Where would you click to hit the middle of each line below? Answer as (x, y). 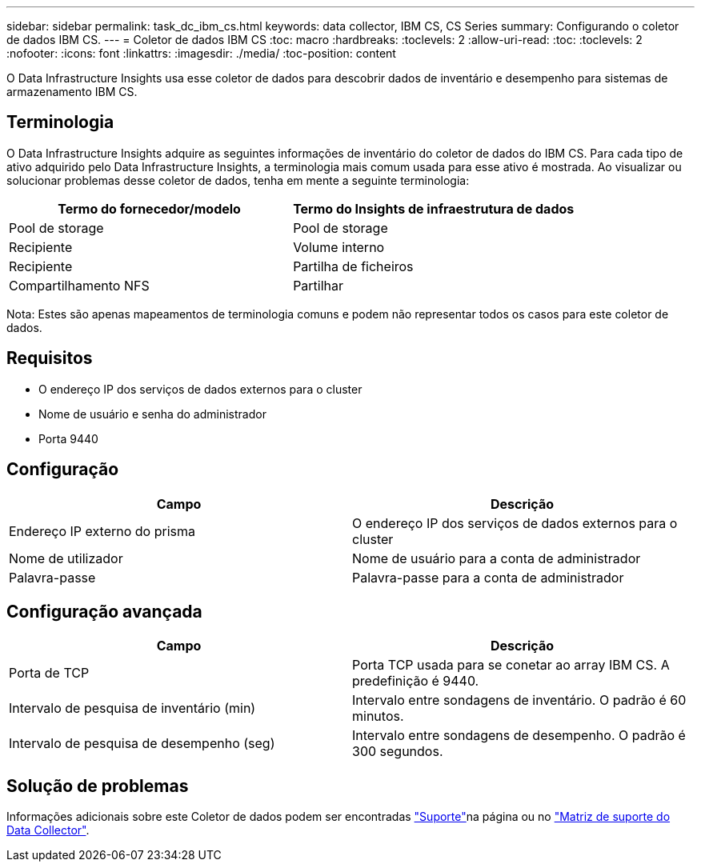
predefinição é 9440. (416, 681)
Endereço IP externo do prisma (102, 531)
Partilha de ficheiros (353, 266)
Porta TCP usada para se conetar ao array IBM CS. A (511, 665)
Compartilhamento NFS (79, 285)
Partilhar (318, 285)
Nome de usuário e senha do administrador (152, 414)
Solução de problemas (98, 786)
